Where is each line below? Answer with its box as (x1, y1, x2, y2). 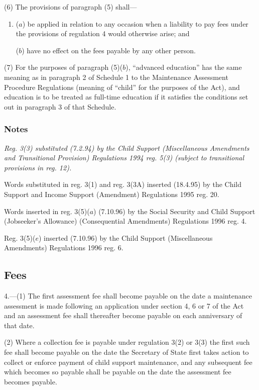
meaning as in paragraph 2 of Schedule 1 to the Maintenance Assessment (4, 71, 228, 82)
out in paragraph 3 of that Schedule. (4, 101, 116, 112)
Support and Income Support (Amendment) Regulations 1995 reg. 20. (4, 188, 219, 199)
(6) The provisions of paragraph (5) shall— (4, 2, 137, 12)
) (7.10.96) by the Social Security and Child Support (93, 206, 255, 216)
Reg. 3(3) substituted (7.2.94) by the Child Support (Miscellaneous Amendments (4, 142, 249, 153)
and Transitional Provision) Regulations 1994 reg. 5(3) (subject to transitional (4, 152, 244, 163)
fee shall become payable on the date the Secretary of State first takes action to (4, 347, 249, 357)
